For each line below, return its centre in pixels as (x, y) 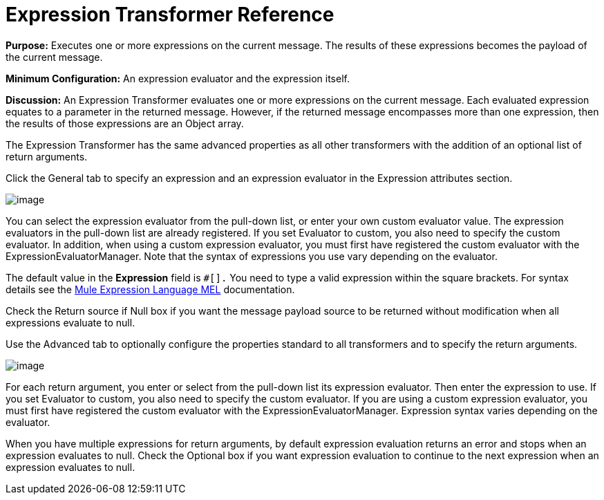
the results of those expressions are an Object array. (125, 123)
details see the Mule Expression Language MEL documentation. (150, 289)
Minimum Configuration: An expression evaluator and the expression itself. (178, 78)
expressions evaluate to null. (70, 322)
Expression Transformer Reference (170, 15)
